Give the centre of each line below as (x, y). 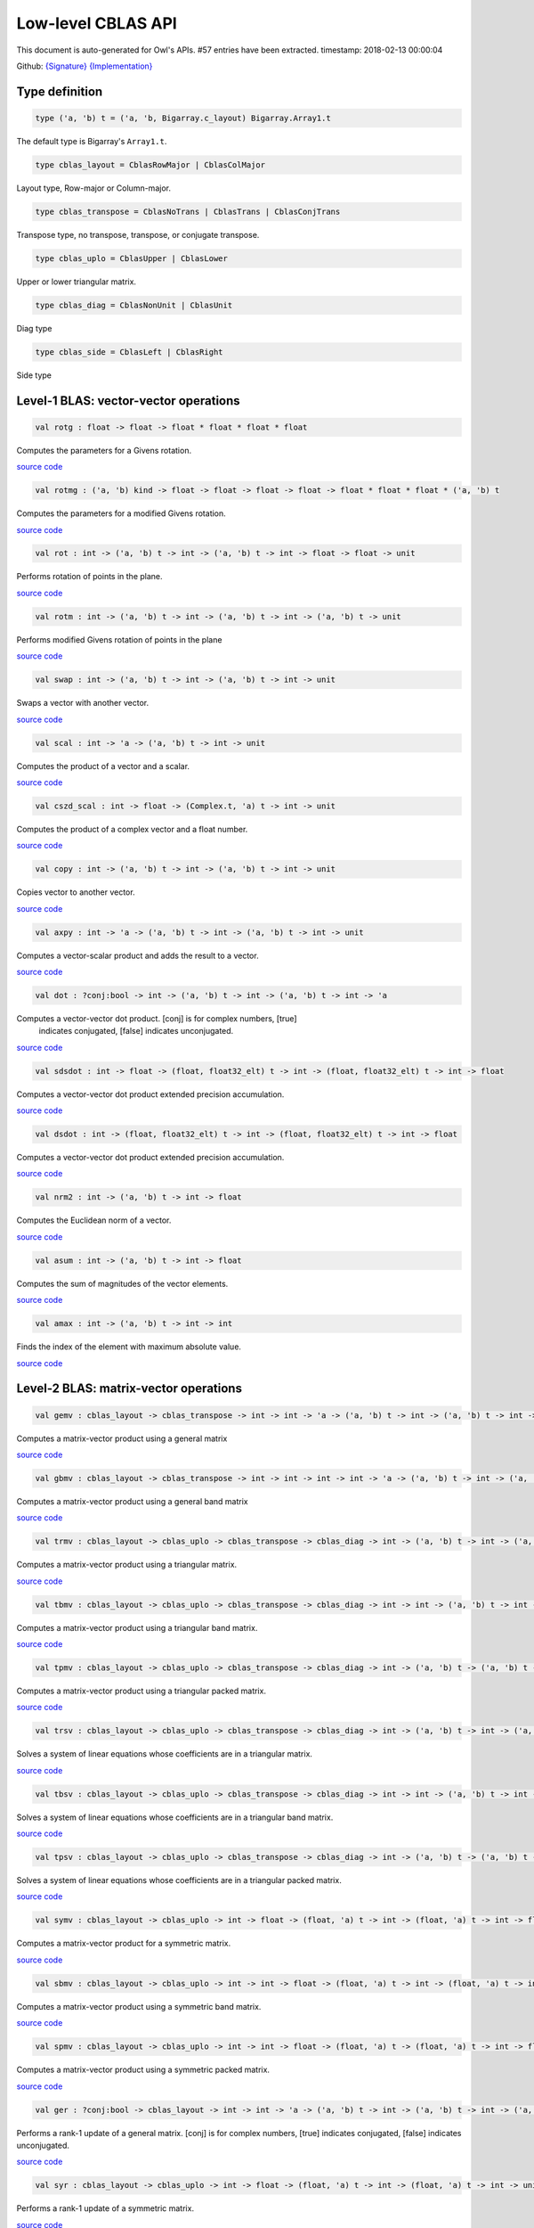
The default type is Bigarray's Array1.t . (92, 141)
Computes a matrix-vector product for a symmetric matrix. (124, 1944)
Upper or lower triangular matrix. (77, 282)
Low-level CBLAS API (97, 23)
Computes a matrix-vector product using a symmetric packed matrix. (143, 2070)
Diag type (34, 328)
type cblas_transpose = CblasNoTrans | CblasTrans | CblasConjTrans (188, 211)
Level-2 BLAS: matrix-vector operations (129, 1389)
